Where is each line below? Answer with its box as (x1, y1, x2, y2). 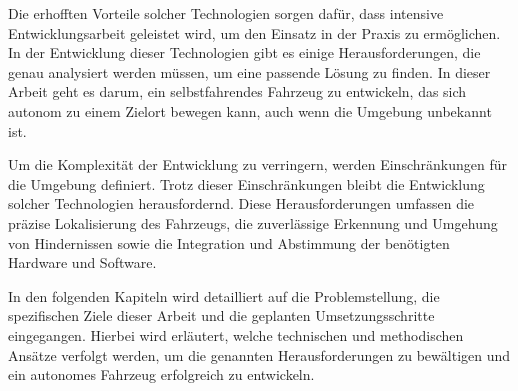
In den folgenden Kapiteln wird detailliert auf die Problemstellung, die (8, 285, 440, 306)
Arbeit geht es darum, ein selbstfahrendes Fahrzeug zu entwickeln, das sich (8, 81, 467, 102)
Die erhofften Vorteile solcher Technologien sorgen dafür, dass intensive (8, 3, 444, 23)
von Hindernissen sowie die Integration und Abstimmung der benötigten (8, 232, 450, 253)
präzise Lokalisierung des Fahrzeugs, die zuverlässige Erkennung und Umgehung (8, 212, 498, 233)
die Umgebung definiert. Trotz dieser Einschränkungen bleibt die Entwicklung (8, 173, 485, 194)
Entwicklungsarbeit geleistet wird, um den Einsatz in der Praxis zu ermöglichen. (8, 22, 501, 43)
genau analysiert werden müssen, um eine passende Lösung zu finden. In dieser (8, 61, 491, 82)
